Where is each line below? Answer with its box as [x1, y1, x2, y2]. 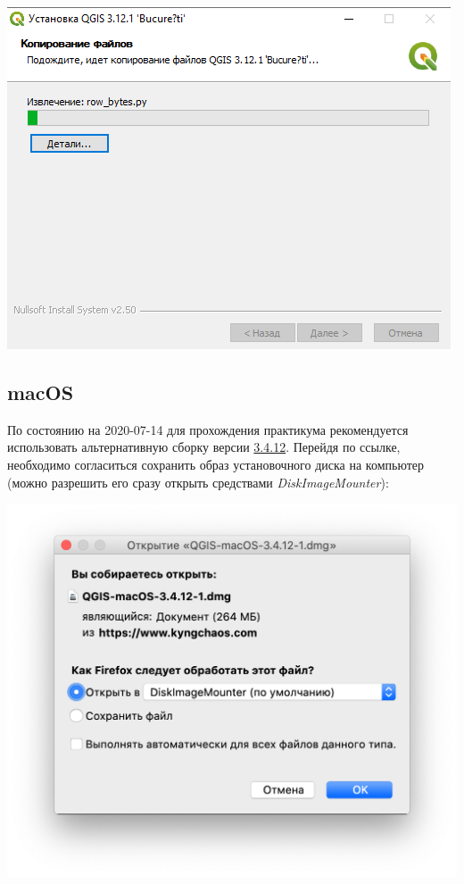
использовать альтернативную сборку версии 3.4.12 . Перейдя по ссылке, [7, 438, 401, 456]
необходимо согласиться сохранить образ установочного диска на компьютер [7, 455, 425, 473]
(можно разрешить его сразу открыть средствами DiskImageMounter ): [7, 472, 389, 491]
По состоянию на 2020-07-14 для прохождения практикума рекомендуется [7, 420, 409, 438]
